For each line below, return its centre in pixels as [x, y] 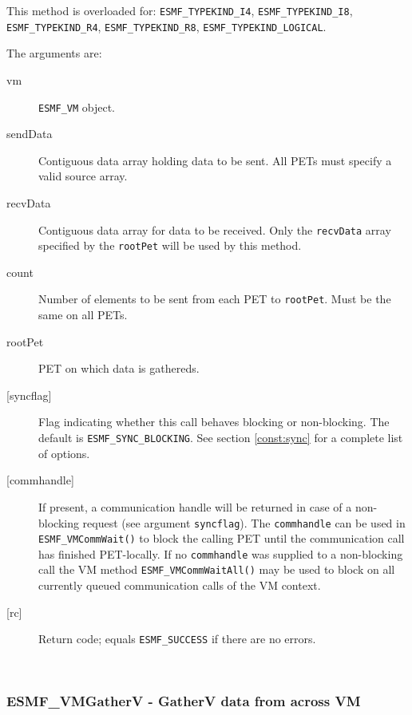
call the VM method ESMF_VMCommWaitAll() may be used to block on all [217, 569]
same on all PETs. [83, 315]
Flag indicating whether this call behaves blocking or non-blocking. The [214, 422]
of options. [64, 453]
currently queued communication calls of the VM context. [180, 585]
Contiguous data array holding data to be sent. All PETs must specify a [215, 160]
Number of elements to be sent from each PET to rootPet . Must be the [215, 299]
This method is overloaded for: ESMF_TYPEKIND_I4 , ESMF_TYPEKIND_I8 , [180, 10]
